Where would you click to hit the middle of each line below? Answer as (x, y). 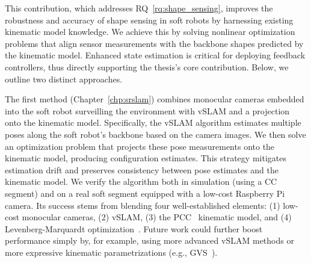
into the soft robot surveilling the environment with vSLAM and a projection (147, 110)
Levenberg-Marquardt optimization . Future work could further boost (134, 228)
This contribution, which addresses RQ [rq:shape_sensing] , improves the (139, 8)
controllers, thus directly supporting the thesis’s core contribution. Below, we (147, 67)
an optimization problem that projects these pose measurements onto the (140, 146)
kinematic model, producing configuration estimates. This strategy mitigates (146, 158)
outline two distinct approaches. (64, 79)
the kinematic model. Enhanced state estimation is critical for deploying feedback (155, 55)
